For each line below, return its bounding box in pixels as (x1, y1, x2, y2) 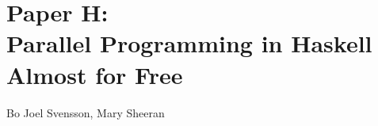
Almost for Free (6, 58, 183, 90)
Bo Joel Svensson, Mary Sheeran (6, 104, 165, 120)
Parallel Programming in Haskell (6, 27, 372, 59)
